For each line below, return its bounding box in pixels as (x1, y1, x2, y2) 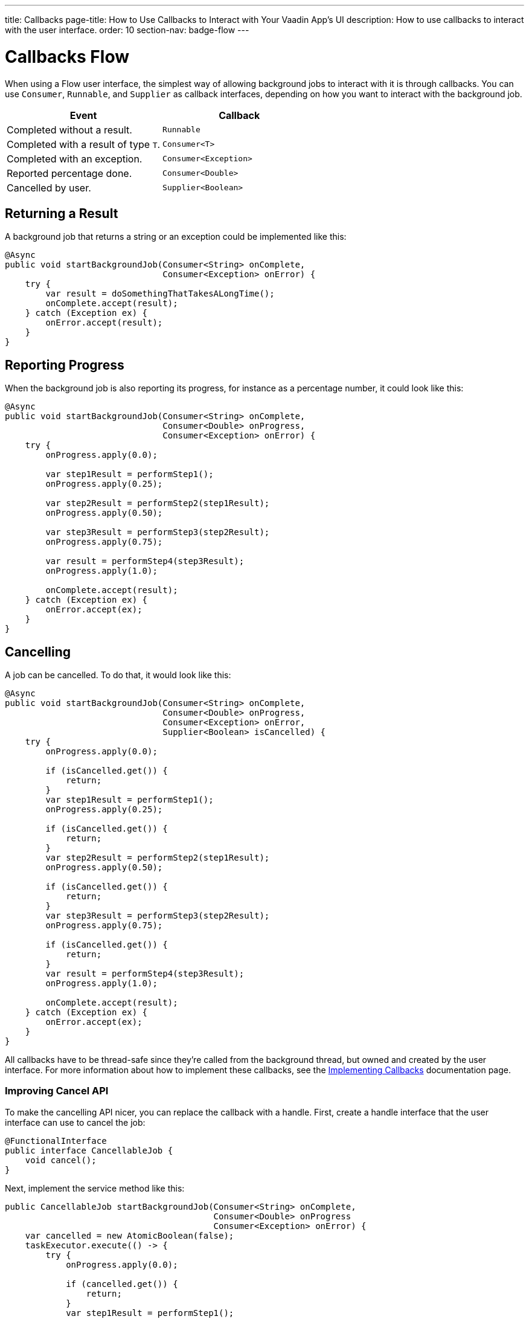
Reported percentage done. (7, 167, 132, 179)
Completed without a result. (7, 123, 132, 136)
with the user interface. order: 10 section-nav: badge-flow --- (5, 25, 249, 35)
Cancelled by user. (7, 181, 91, 194)
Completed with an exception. (7, 152, 143, 165)
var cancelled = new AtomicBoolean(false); (25, 1230, 234, 1240)
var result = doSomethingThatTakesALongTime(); (45, 289, 275, 299)
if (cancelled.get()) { (66, 1279, 178, 1289)
